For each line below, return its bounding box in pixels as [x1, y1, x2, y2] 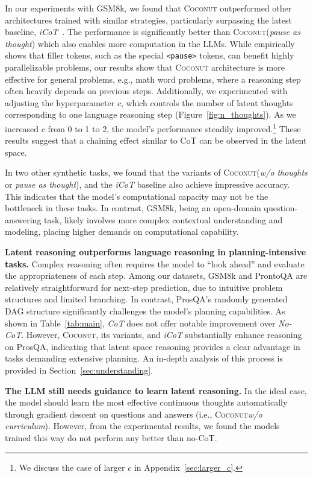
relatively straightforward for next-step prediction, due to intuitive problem [5, 281, 283, 293]
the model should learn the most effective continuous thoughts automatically [5, 396, 288, 409]
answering [5, 213, 42, 226]
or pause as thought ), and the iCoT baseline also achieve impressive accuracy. [5, 178, 290, 191]
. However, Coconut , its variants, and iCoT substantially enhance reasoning [21, 328, 302, 341]
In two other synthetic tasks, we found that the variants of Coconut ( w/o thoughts [5, 166, 308, 179]
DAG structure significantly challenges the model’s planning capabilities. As [5, 304, 285, 317]
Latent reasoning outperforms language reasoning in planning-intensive [5, 246, 306, 258]
